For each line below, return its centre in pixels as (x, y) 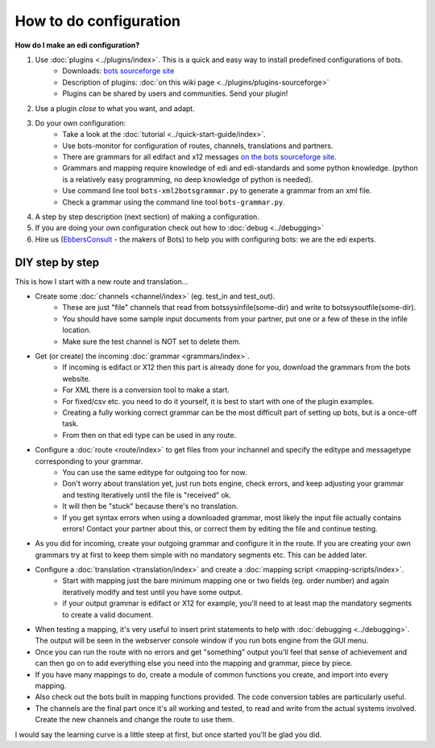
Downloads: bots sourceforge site (118, 71)
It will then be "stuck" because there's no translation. (150, 506)
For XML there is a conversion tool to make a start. (146, 390)
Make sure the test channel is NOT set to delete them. (151, 341)
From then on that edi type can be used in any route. (149, 435)
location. (77, 330)
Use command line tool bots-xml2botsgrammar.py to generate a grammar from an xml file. (217, 191)
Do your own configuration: (81, 123)
